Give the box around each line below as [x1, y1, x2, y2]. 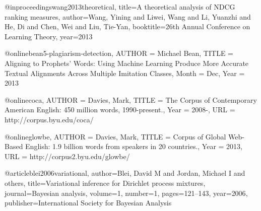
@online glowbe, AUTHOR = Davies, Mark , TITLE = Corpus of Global [5, 131, 226, 142]
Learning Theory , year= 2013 [5, 31, 93, 41]
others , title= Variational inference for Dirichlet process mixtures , [5, 177, 206, 188]
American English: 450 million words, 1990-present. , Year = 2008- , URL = [5, 104, 235, 115]
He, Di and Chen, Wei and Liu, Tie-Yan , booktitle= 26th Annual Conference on [5, 21, 250, 32]
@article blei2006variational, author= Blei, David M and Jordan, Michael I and [5, 168, 245, 178]
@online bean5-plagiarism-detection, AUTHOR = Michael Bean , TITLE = [5, 48, 233, 58]
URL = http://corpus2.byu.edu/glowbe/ [5, 151, 130, 161]
